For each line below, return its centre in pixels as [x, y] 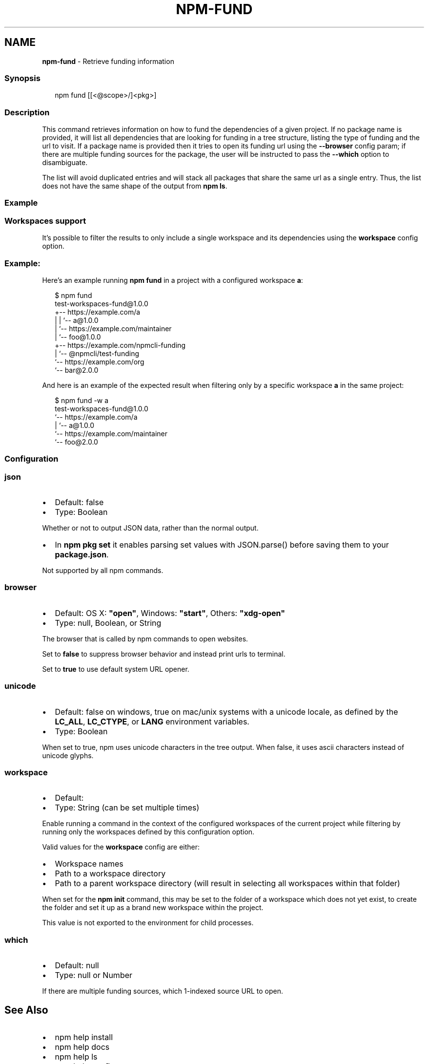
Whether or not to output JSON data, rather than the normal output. [150, 528]
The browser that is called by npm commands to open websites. [145, 638]
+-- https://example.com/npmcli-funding [120, 345]
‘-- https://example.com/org [100, 362]
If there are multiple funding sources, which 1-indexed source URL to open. [163, 991]
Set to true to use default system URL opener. [116, 669]
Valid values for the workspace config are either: [121, 847]
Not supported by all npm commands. [103, 571]
